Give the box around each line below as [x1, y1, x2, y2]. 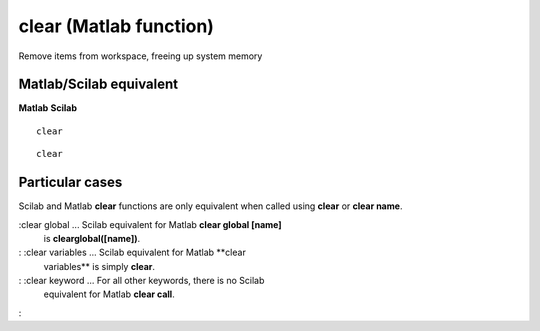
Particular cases [18, 174, 123, 191]
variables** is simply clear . [43, 260, 155, 272]
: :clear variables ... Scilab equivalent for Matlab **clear [18, 246, 247, 259]
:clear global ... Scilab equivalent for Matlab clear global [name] [18, 218, 282, 230]
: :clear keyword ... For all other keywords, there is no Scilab [18, 275, 265, 287]
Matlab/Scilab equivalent [18, 76, 179, 93]
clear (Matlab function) [18, 15, 215, 37]
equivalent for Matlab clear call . [43, 288, 175, 300]
